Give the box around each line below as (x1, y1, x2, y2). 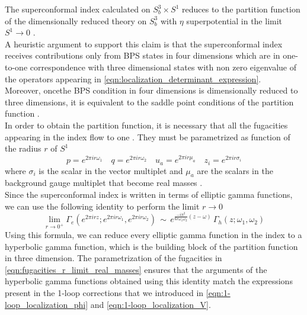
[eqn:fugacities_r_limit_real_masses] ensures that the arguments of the (5, 263, 267, 275)
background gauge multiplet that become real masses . (5, 176, 203, 189)
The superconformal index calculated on (5, 3, 151, 15)
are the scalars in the (197, 164, 273, 176)
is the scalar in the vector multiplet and (39, 164, 183, 176)
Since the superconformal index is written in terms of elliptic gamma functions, (5, 188, 293, 201)
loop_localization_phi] (5, 298, 88, 310)
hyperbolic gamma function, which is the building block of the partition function (5, 240, 298, 252)
